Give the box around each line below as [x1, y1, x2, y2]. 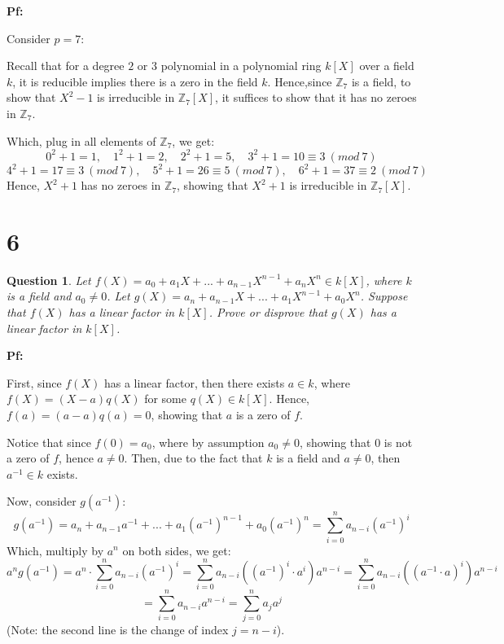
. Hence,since [267, 72, 332, 90]
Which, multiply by [7, 541, 104, 559]
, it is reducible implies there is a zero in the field [12, 72, 258, 90]
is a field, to [351, 72, 411, 90]
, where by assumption [151, 433, 265, 450]
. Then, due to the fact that [124, 449, 263, 467]
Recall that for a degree [7, 57, 125, 74]
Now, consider [7, 493, 77, 510]
